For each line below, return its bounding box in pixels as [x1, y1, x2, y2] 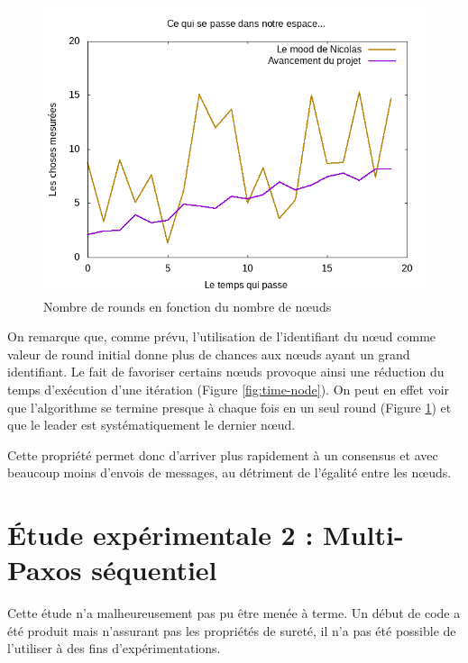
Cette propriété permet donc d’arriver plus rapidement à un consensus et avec [7, 445, 438, 464]
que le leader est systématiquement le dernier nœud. [7, 415, 296, 434]
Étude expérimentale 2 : [7, 516, 314, 553]
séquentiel [91, 551, 217, 588]
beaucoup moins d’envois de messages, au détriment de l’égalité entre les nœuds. [7, 463, 452, 482]
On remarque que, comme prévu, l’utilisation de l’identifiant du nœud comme [7, 327, 436, 346]
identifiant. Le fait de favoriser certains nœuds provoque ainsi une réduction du [7, 362, 445, 381]
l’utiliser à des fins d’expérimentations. [7, 639, 221, 658]
